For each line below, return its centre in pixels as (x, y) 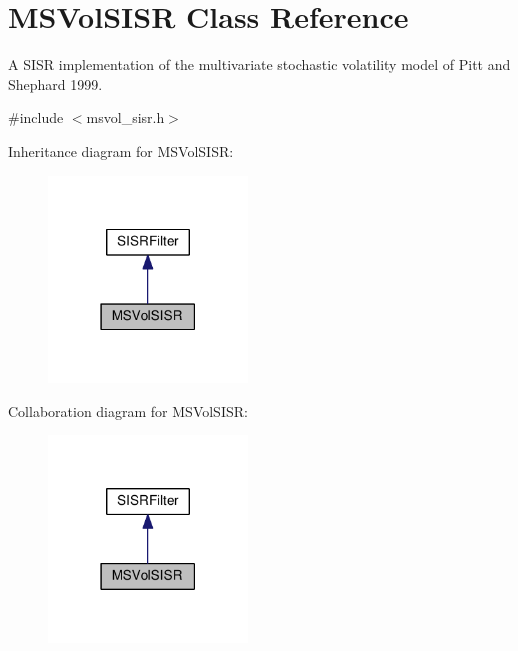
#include (36, 117)
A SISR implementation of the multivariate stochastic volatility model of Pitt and (259, 64)
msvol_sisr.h (125, 117)
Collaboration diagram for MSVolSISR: (128, 410)
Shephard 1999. (55, 83)
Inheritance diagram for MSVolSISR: (121, 150)
